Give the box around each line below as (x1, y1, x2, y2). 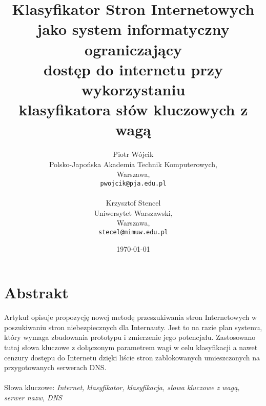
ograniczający (85, 38, 182, 59)
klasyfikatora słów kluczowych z (18, 99, 248, 120)
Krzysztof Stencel (106, 197, 161, 208)
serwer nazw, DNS (4, 392, 62, 402)
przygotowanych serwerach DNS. (4, 362, 107, 373)
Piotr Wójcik (113, 149, 154, 159)
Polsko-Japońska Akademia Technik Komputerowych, (49, 158, 218, 169)
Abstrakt (4, 282, 69, 303)
